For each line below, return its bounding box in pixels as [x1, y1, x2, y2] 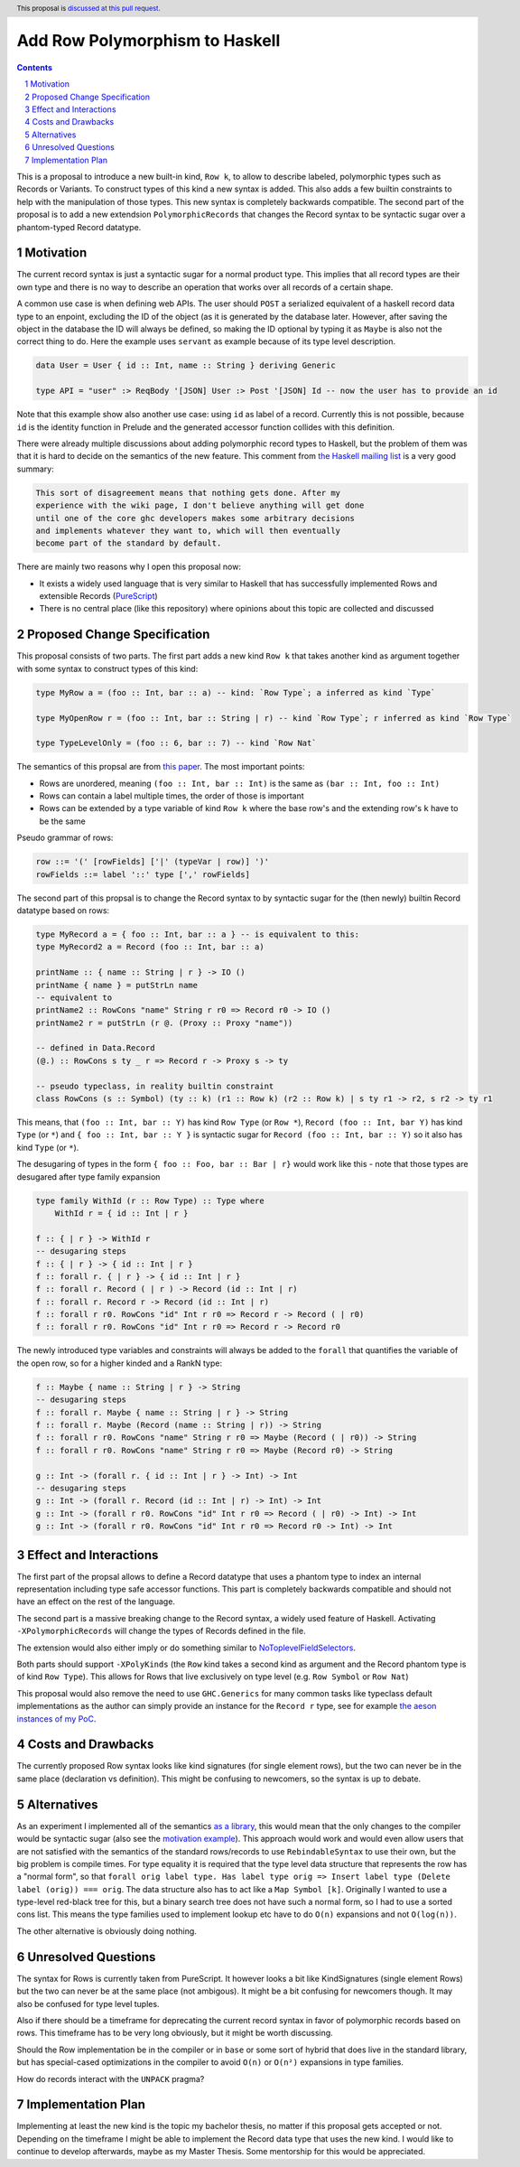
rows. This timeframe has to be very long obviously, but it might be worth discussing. [16, 2028, 333, 2039]
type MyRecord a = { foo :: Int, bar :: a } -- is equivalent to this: [35, 929, 360, 939]
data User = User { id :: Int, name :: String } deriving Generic [35, 360, 336, 370]
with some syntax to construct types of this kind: [16, 663, 199, 674]
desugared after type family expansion [16, 1171, 161, 1182]
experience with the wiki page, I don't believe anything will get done [35, 500, 365, 510]
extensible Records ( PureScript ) [39, 591, 158, 602]
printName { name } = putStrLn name [35, 980, 199, 990]
